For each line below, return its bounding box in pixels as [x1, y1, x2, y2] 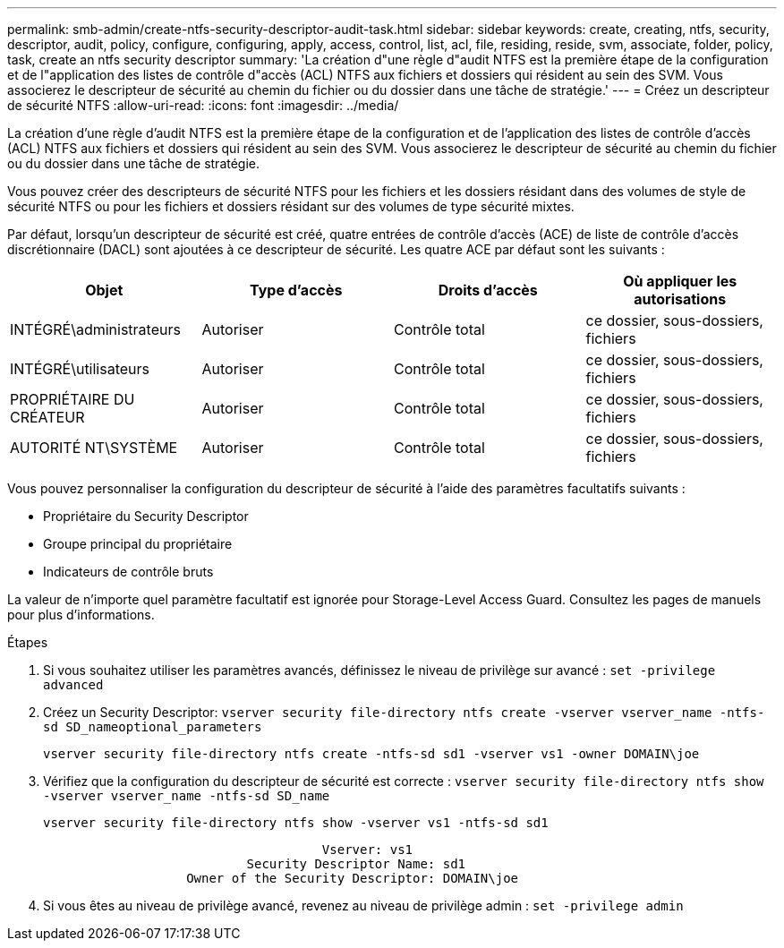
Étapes [7, 635, 48, 650]
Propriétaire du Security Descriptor [43, 508, 249, 524]
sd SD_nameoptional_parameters [43, 720, 262, 734]
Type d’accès [250, 281, 343, 299]
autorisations [634, 290, 727, 308]
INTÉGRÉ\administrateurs [10, 320, 181, 338]
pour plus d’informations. [7, 607, 155, 622]
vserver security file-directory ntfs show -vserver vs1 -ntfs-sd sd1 [43, 816, 549, 830]
